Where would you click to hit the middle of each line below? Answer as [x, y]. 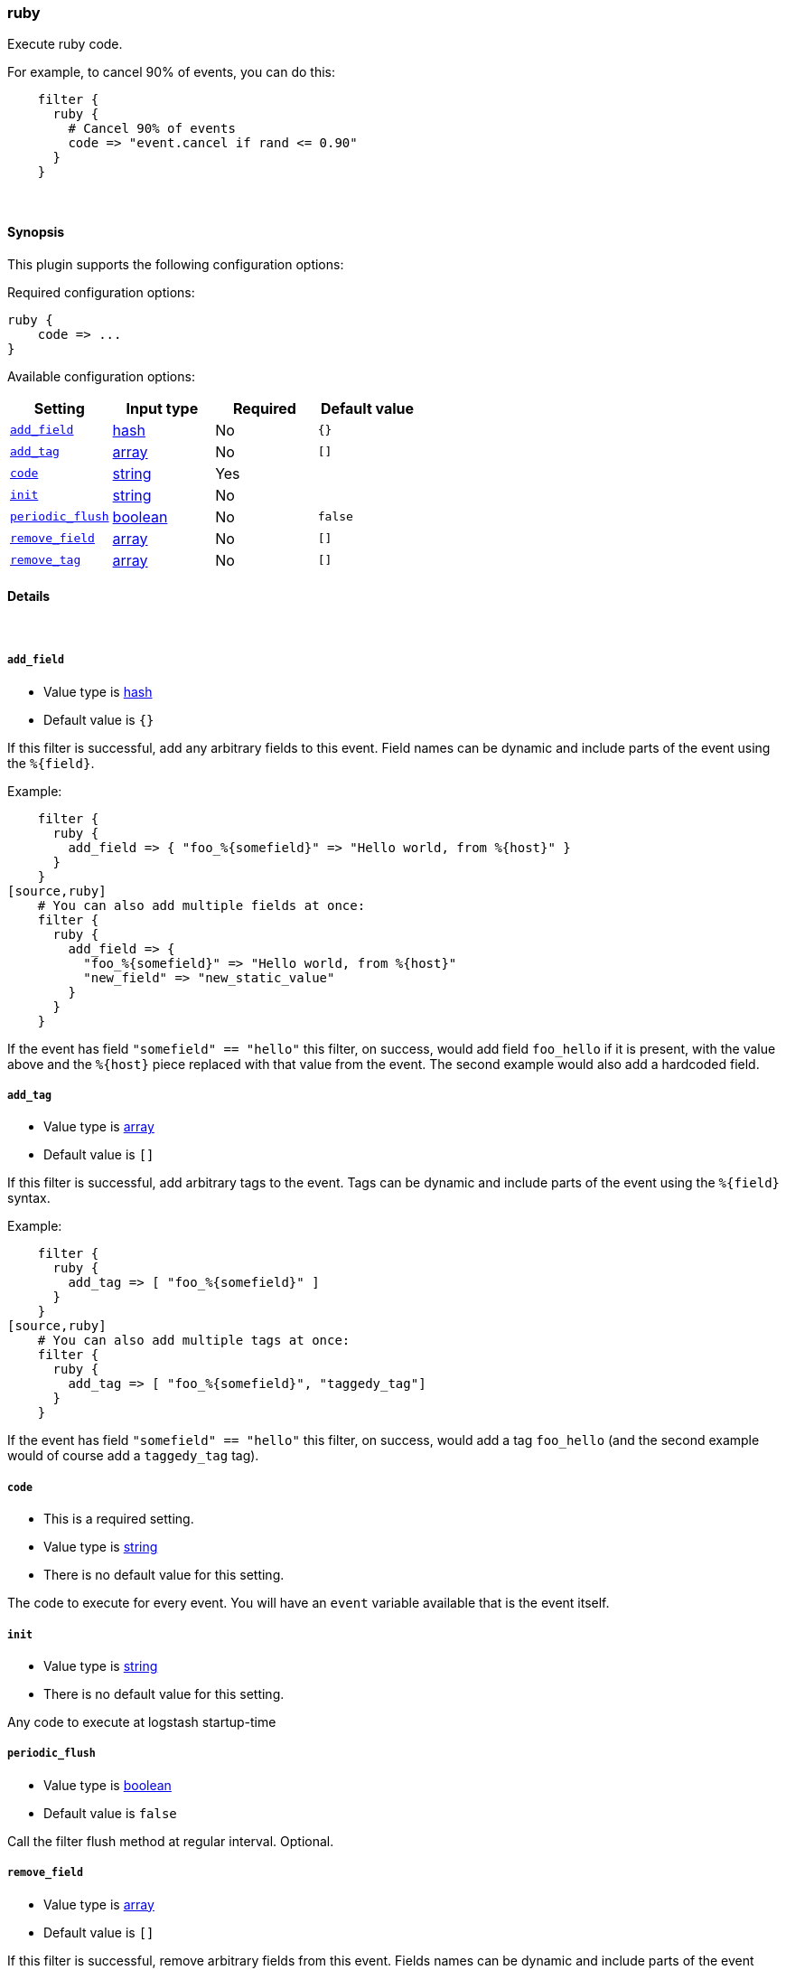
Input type [162, 408]
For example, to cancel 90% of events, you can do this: [171, 72]
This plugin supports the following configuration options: [176, 264]
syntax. [29, 1198]
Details [29, 596]
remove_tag [46, 560]
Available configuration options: [101, 376]
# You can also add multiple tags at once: [194, 1341]
